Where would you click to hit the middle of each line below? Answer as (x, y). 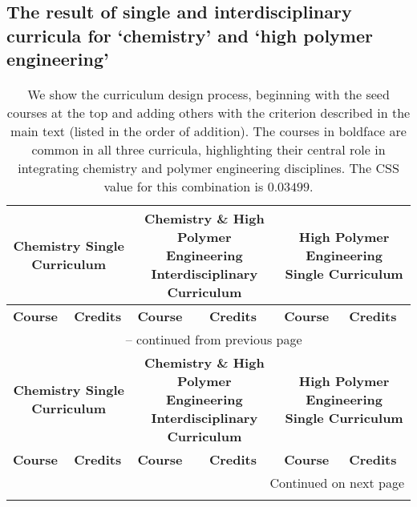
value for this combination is (184, 186)
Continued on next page (337, 482)
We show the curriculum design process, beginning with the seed (208, 94)
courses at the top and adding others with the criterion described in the (208, 112)
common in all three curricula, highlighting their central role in (208, 149)
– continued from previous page (214, 339)
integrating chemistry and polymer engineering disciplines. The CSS (208, 167)
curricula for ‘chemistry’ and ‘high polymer (190, 35)
